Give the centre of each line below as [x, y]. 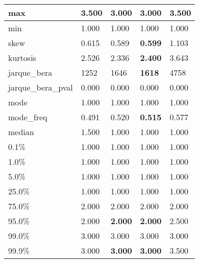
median [21, 132]
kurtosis [22, 58]
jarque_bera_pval [41, 87]
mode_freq [28, 117]
